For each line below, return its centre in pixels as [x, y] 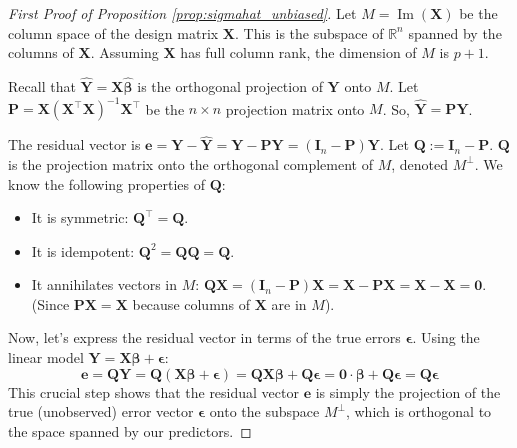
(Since [50, 303]
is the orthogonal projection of [230, 86]
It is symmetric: [80, 217]
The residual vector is [74, 144]
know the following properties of [106, 183]
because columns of [191, 303]
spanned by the [455, 32]
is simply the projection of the [408, 391]
